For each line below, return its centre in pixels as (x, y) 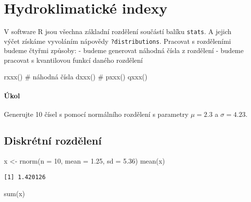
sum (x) (15, 193)
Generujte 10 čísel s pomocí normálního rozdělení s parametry (96, 114)
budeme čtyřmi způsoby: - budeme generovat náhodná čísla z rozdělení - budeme (124, 50)
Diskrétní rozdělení (53, 140)
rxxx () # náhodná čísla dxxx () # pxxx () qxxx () (76, 76)
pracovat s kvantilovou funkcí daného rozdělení (74, 60)
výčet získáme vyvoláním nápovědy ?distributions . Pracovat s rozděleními (117, 41)
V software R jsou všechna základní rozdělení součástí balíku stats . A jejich (118, 31)
